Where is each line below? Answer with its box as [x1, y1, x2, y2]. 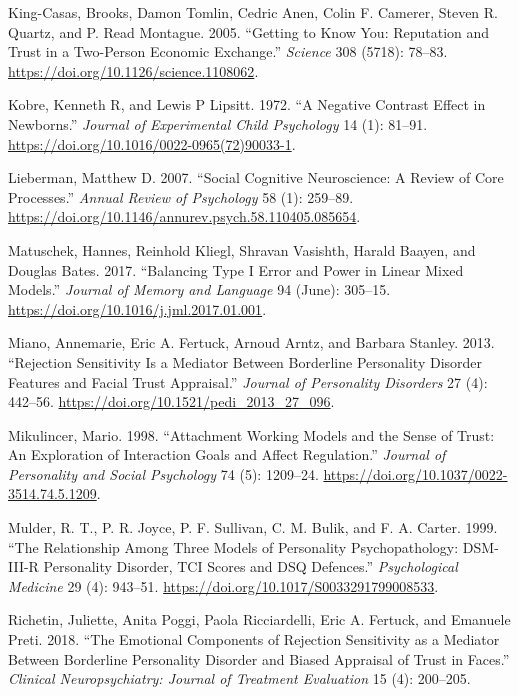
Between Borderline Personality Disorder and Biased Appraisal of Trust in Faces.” [8, 648, 510, 669]
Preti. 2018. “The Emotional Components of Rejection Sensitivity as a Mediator [8, 629, 500, 650]
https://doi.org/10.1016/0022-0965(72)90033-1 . [8, 133, 296, 154]
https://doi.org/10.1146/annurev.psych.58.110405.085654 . [8, 206, 361, 227]
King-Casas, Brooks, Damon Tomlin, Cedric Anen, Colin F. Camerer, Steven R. [8, 2, 498, 22]
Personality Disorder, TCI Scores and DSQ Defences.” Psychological [43, 556, 458, 577]
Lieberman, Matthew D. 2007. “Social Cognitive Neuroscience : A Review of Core [8, 167, 504, 188]
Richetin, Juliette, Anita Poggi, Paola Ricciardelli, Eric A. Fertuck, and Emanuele [8, 609, 511, 630]
